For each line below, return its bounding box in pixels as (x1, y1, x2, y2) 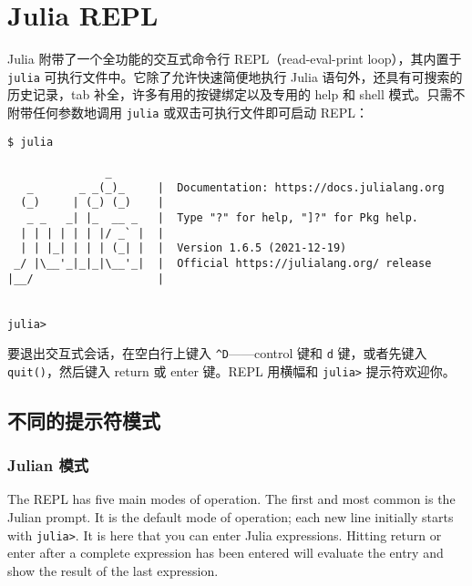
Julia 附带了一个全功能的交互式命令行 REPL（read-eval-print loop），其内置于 (7, 49, 462, 68)
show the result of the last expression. (7, 560, 219, 580)
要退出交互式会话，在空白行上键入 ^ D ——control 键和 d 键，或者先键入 (7, 344, 427, 363)
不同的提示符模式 (7, 406, 160, 434)
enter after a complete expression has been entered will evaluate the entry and (7, 543, 444, 562)
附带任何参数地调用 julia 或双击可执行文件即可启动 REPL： (7, 102, 368, 121)
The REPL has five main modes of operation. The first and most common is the (7, 489, 456, 509)
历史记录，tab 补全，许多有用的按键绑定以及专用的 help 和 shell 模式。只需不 (7, 85, 466, 104)
